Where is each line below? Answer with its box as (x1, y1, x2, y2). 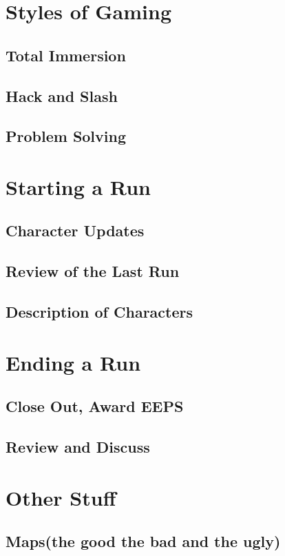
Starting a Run (6, 172, 151, 200)
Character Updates (6, 220, 145, 241)
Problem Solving (6, 125, 127, 147)
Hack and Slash (6, 85, 118, 106)
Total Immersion (6, 44, 126, 65)
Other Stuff (6, 483, 116, 511)
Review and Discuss (6, 435, 150, 457)
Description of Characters (6, 301, 193, 322)
